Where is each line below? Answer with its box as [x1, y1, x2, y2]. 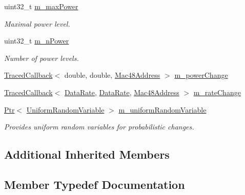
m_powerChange [174, 70, 228, 80]
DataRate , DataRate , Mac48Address [64, 86, 179, 97]
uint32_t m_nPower [4, 35, 69, 46]
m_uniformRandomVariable [118, 104, 207, 115]
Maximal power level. [4, 18, 70, 29]
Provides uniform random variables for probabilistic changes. [4, 121, 194, 132]
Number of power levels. [4, 52, 79, 63]
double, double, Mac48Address [64, 70, 160, 80]
